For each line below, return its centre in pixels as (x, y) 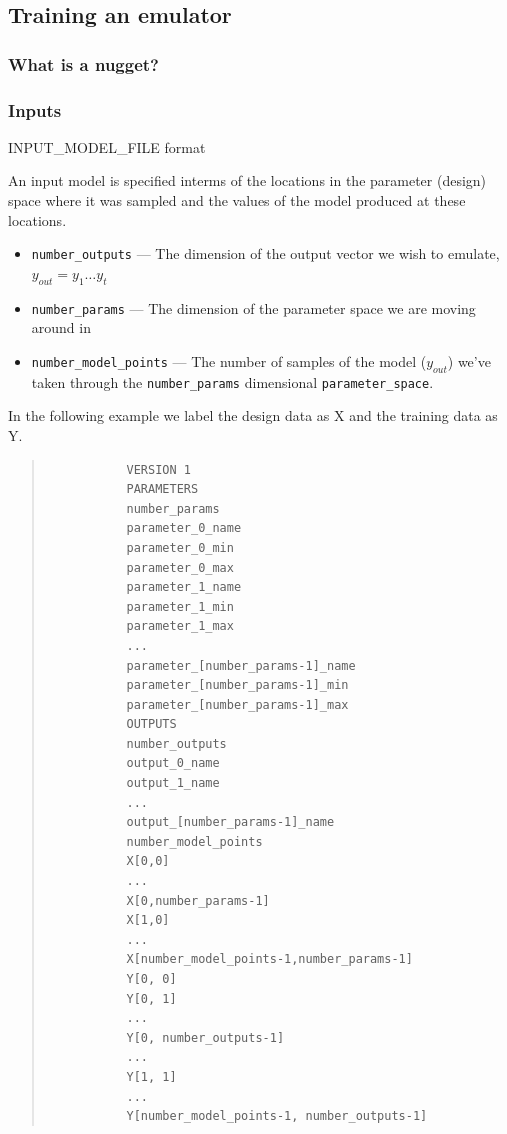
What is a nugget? (83, 63)
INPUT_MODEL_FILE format (107, 146)
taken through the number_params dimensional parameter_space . (232, 381)
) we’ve (469, 360)
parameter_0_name (184, 528)
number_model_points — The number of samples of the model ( (229, 360)
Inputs (35, 109)
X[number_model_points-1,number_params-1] (269, 959)
